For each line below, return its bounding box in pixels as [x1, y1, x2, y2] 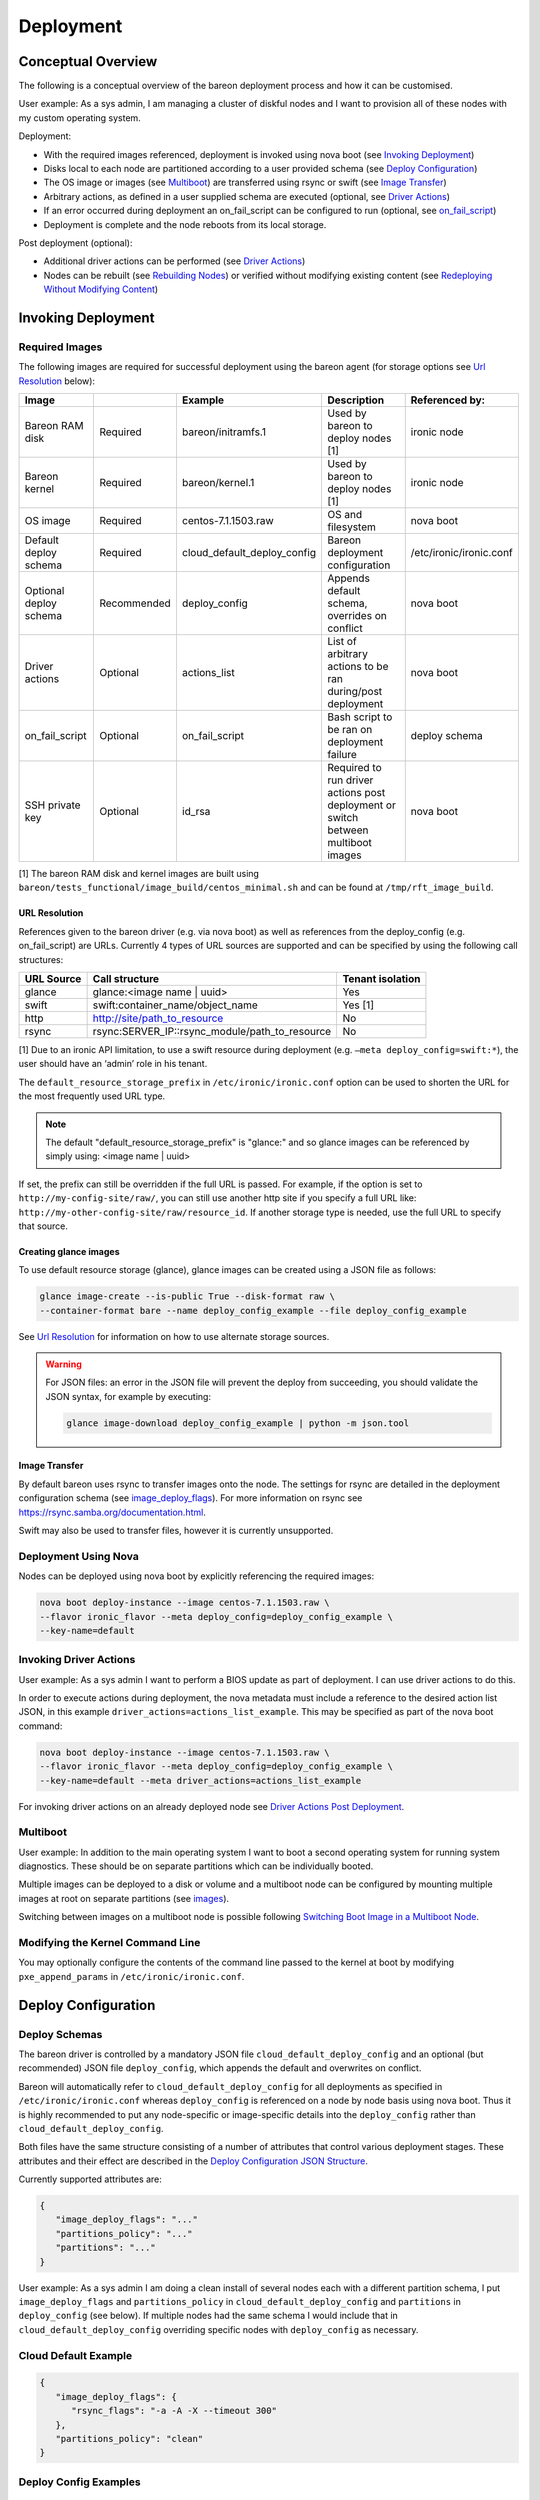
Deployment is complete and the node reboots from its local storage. [43, 218, 327, 230]
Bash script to [326, 710, 393, 724]
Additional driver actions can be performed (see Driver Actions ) [43, 255, 306, 267]
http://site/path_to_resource [92, 1011, 224, 1025]
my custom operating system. [18, 111, 142, 124]
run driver [326, 773, 374, 787]
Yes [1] [342, 998, 375, 1012]
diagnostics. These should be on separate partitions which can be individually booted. [18, 1860, 374, 1872]
